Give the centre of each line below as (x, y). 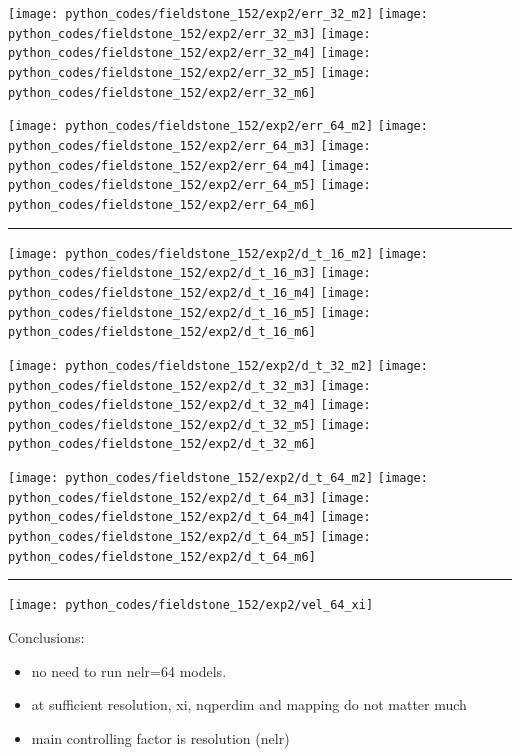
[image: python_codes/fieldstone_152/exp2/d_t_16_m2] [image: (218, 253)
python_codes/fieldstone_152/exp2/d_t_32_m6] (162, 444)
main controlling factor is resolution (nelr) (160, 737)
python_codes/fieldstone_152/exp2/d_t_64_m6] (162, 556)
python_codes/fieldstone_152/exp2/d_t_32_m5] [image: (189, 424)
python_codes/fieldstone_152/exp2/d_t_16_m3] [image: (189, 273)
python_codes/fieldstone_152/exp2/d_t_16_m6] (162, 332)
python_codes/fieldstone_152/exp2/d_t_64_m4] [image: (189, 517)
